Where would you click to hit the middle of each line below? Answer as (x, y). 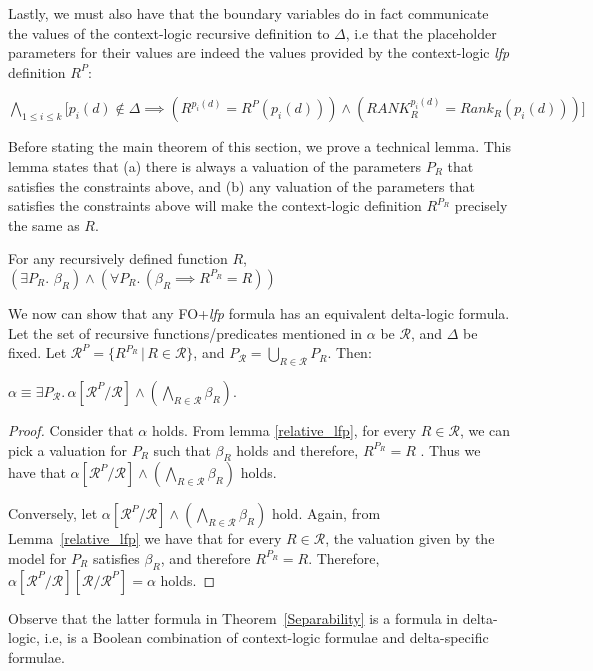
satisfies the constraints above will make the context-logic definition (215, 205)
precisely (481, 205)
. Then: (349, 352)
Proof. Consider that (71, 429)
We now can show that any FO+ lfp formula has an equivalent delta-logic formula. (259, 312)
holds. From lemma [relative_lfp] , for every (284, 429)
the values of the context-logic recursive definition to (169, 32)
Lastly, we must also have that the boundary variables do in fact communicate (248, 13)
